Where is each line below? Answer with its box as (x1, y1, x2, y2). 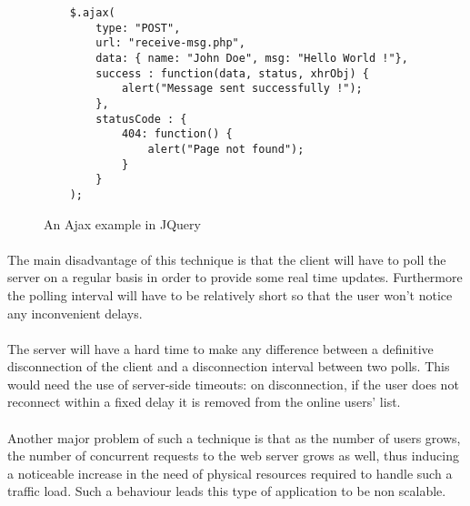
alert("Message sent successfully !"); (121, 82, 363, 96)
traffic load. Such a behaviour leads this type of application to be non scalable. (7, 481, 446, 501)
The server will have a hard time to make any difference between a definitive (7, 339, 434, 358)
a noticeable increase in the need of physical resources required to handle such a (7, 463, 453, 482)
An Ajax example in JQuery (44, 214, 201, 233)
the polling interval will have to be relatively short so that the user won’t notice (7, 285, 453, 304)
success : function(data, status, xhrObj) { (95, 66, 369, 80)
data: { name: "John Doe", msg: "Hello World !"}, (95, 51, 408, 65)
